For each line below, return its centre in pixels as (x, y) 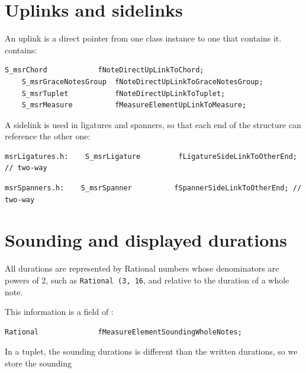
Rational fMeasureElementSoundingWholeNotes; (123, 332)
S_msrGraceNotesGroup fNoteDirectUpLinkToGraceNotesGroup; (142, 82)
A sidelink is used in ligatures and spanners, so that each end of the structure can (153, 124)
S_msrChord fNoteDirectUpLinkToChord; (104, 70)
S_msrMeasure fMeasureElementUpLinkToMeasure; (134, 105)
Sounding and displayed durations (146, 240)
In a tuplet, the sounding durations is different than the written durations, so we (151, 351)
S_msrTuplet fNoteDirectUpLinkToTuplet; (123, 93)
